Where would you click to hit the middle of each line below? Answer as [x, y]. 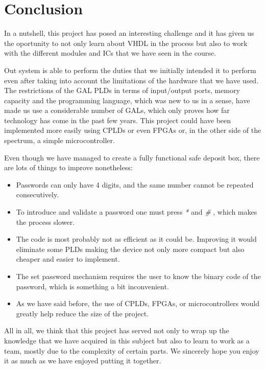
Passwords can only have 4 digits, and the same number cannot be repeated [135, 184]
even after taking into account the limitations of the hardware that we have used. [131, 80]
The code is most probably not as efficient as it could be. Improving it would [136, 239]
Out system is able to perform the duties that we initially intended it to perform [130, 70]
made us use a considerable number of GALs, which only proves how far [117, 110]
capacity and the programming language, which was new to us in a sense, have [127, 100]
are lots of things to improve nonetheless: [68, 167]
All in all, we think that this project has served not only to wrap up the [117, 330]
